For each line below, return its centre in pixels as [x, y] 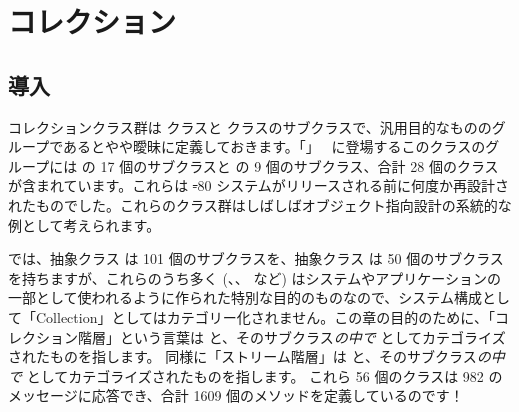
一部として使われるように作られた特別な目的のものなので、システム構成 [245, 297]
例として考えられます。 [84, 224]
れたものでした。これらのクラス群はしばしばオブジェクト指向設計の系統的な [260, 204]
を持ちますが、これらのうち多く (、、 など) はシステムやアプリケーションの [254, 277]
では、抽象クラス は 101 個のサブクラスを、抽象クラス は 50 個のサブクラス [256, 258]
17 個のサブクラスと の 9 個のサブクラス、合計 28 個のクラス [299, 165]
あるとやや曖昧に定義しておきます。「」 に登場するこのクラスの [274, 146]
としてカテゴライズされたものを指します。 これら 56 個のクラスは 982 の [264, 375]
